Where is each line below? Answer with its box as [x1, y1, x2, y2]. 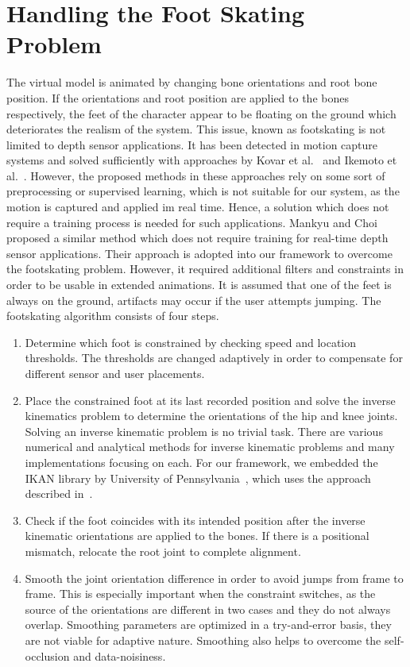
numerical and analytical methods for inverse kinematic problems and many [25, 438, 395, 455]
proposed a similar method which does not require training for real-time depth [6, 229, 389, 246]
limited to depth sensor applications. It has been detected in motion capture [6, 136, 378, 152]
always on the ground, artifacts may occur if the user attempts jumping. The [6, 291, 381, 308]
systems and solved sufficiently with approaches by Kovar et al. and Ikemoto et [6, 152, 397, 168]
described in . [25, 485, 93, 502]
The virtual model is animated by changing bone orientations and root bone [6, 74, 377, 91]
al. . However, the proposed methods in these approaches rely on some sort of [6, 167, 385, 183]
